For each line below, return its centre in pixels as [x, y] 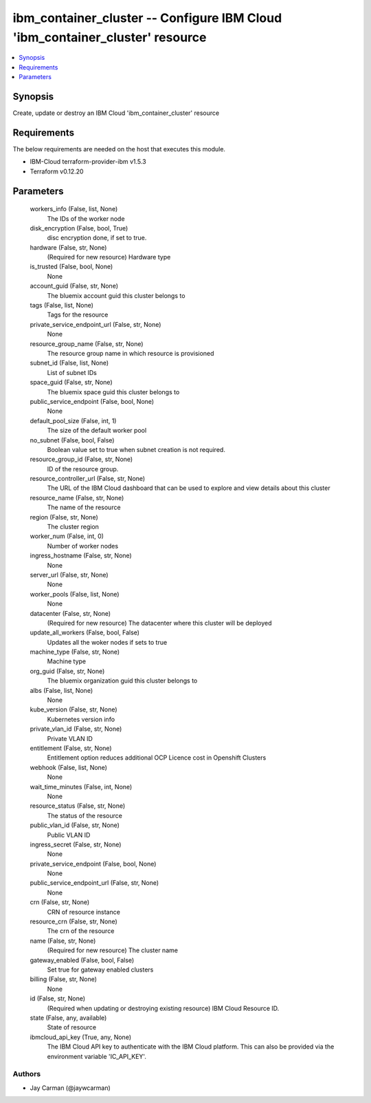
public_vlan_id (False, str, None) [75, 825]
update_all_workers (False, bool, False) [85, 632]
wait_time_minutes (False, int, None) [81, 786]
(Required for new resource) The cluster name [113, 950]
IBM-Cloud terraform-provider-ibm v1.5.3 [88, 162]
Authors [27, 1074]
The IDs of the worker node [86, 218]
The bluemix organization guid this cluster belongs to [122, 681]
